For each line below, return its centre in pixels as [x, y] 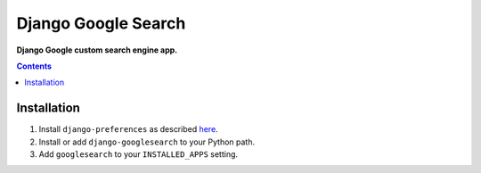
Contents [34, 66]
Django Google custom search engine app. [97, 50]
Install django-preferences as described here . [128, 129]
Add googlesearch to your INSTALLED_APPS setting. [139, 154]
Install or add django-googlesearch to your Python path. [147, 142]
